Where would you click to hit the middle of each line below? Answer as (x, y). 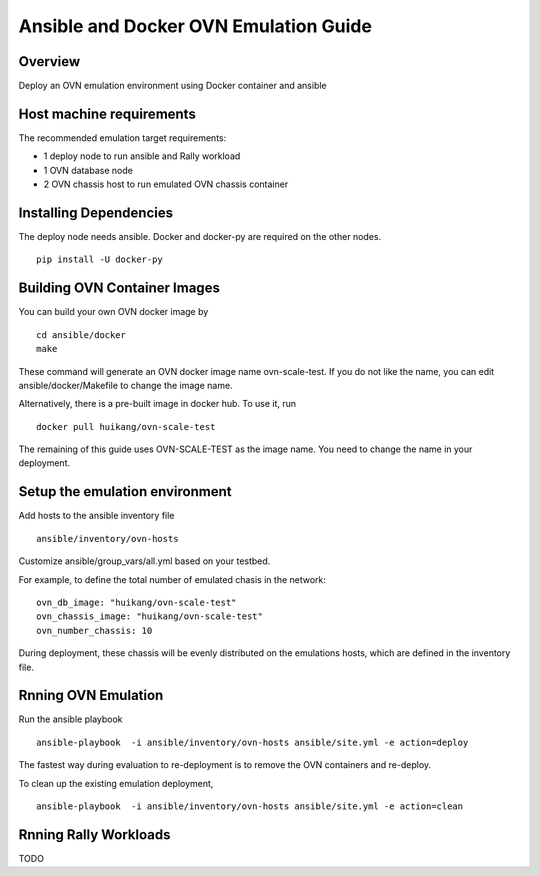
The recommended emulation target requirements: (122, 137)
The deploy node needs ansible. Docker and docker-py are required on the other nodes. (200, 237)
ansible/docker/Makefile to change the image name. (126, 385)
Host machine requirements (107, 113)
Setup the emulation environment (125, 491)
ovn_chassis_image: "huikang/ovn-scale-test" (150, 616)
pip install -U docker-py (100, 259)
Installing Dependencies (96, 212)
